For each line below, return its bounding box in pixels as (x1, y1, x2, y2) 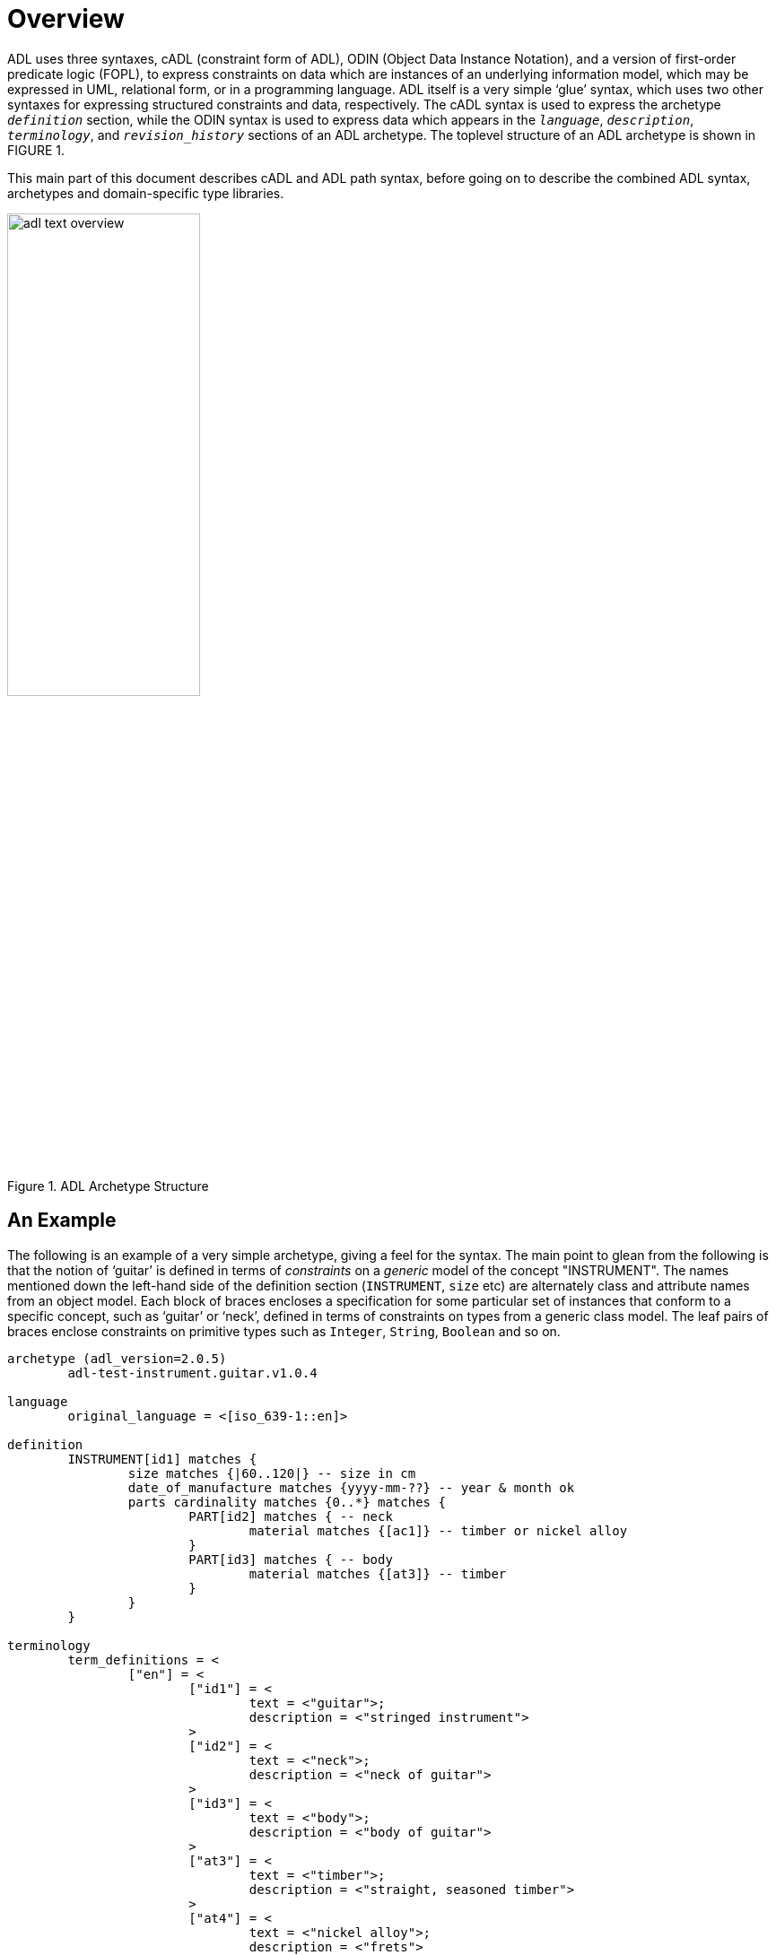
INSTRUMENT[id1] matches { (67, 1451, 257, 1466)
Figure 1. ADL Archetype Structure (7, 1177, 209, 1194)
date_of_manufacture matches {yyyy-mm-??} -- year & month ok (127, 1480, 575, 1495)
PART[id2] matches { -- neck (188, 1508, 393, 1524)
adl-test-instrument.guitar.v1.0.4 (67, 1365, 318, 1380)
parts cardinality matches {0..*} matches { (127, 1494, 446, 1509)
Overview (7, 4, 125, 34)
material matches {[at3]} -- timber (248, 1566, 507, 1581)
